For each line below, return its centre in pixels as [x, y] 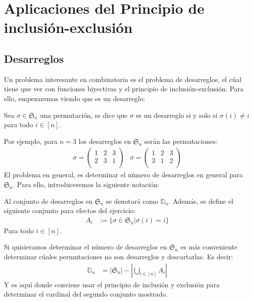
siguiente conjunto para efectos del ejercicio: [70, 210]
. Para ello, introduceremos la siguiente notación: [86, 184]
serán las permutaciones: [181, 141]
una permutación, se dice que [84, 115]
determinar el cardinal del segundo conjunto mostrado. [86, 294]
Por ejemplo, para [31, 141]
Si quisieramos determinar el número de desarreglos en [86, 247]
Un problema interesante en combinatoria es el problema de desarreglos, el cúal [123, 79]
